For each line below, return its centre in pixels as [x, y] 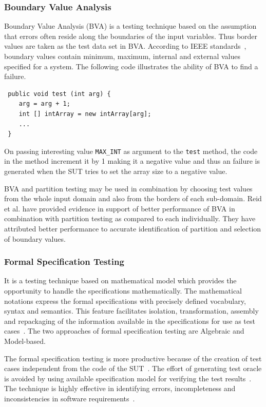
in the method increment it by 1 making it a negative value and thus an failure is [132, 161]
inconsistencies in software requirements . [70, 398]
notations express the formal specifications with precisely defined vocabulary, [125, 301]
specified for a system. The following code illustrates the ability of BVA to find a [131, 66]
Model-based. [25, 341]
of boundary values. [35, 238]
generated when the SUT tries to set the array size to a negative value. [116, 171]
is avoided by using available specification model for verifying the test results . [128, 378]
